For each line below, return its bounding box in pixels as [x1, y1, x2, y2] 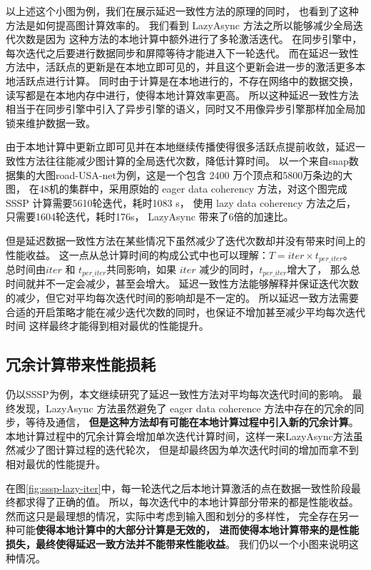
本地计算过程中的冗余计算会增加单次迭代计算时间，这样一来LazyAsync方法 [6, 428, 353, 443]
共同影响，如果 [106, 261, 177, 276]
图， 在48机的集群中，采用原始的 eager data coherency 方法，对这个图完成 [6, 181, 347, 196]
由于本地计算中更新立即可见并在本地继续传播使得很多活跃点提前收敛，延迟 [6, 139, 355, 154]
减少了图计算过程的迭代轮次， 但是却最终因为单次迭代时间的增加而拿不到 [15, 442, 359, 457]
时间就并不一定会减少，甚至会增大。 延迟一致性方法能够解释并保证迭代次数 [6, 276, 359, 291]
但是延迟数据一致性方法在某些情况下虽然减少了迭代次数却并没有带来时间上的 [6, 233, 365, 248]
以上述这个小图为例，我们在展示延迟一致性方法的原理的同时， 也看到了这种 [6, 4, 359, 18]
